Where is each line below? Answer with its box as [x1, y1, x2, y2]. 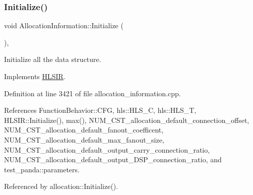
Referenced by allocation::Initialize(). [4, 181, 118, 191]
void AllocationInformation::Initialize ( [4, 20, 123, 31]
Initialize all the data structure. [4, 54, 101, 64]
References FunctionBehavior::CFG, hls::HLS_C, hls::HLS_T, [4, 105, 197, 115]
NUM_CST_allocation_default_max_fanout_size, [4, 134, 164, 145]
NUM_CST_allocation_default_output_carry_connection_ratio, [4, 144, 210, 155]
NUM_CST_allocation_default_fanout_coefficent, [4, 124, 164, 135]
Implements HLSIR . [4, 71, 66, 81]
